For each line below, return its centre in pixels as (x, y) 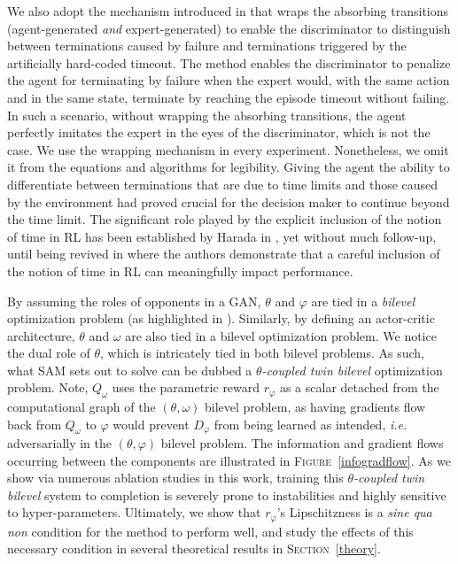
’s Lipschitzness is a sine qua (354, 512)
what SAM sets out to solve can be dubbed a (130, 370)
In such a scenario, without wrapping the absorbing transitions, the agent (207, 115)
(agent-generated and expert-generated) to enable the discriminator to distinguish (229, 28)
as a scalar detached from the (359, 387)
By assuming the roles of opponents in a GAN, (134, 301)
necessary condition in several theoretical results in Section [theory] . (194, 549)
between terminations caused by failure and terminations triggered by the (207, 46)
